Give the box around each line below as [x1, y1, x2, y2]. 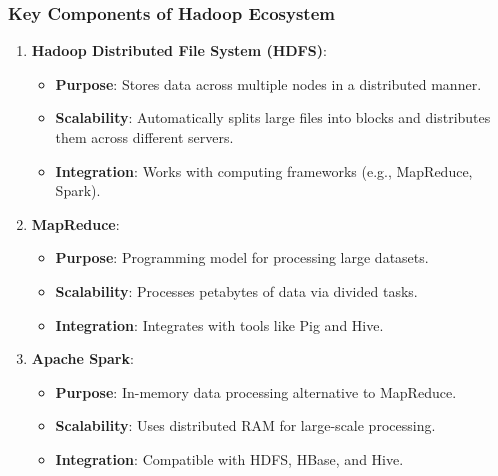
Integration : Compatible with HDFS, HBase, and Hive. [55, 448, 404, 469]
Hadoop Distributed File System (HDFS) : [31, 40, 327, 61]
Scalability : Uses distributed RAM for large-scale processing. [55, 415, 436, 436]
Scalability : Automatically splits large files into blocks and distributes [55, 107, 491, 128]
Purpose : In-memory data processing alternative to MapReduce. [55, 381, 457, 402]
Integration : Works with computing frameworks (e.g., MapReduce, [55, 160, 473, 181]
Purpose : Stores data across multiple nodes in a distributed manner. [55, 73, 482, 94]
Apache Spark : [31, 348, 134, 369]
